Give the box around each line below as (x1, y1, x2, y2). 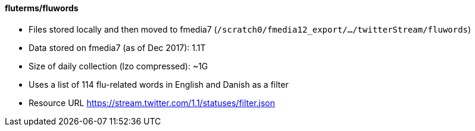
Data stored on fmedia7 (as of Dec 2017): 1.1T (29, 42, 206, 53)
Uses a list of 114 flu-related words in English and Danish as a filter (29, 79, 289, 90)
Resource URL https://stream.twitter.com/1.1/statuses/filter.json (29, 97, 276, 108)
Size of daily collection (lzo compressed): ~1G (29, 60, 208, 71)
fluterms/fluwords (5, 3, 79, 13)
